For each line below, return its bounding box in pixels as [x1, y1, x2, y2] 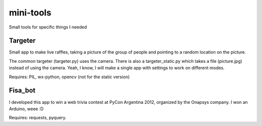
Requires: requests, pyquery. [9, 115, 66, 121]
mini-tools [9, 7, 51, 18]
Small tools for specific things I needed [9, 24, 87, 30]
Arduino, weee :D [9, 106, 44, 112]
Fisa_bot [9, 86, 36, 95]
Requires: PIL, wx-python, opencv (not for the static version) [9, 74, 130, 80]
